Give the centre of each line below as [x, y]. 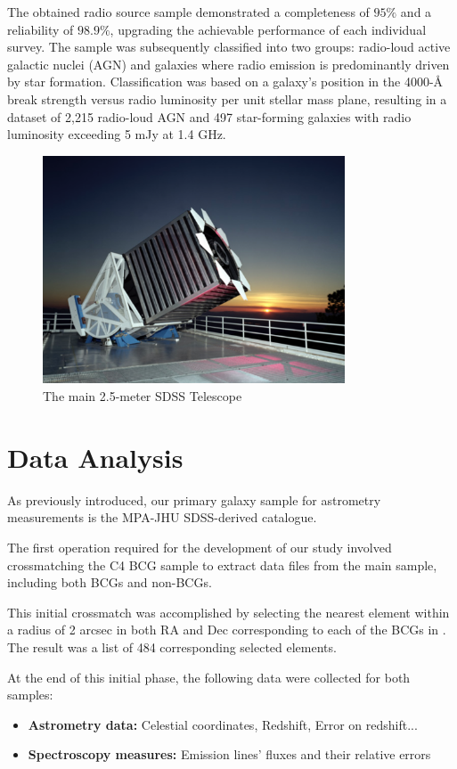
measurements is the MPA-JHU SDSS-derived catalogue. [162, 517]
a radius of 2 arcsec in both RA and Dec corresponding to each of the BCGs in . [227, 630]
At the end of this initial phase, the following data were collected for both [209, 677]
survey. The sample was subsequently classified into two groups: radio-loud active [229, 47]
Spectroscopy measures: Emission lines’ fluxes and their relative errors [229, 754]
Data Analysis [95, 457]
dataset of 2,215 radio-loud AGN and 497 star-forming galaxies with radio [209, 116]
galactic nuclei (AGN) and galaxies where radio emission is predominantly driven [228, 64]
